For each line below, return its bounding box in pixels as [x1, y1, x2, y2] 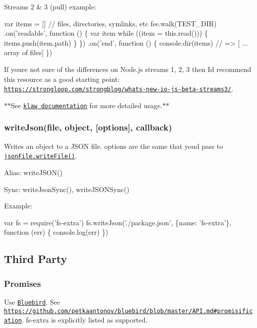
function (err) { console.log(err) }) [4, 227, 108, 237]
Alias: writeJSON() [4, 167, 63, 177]
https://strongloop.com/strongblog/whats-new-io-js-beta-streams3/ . [4, 83, 234, 94]
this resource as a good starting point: [4, 73, 120, 84]
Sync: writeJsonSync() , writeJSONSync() [4, 184, 129, 194]
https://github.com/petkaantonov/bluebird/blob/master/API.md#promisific [4, 307, 253, 315]
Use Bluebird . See [4, 296, 60, 307]
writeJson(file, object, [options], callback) [4, 121, 172, 133]
